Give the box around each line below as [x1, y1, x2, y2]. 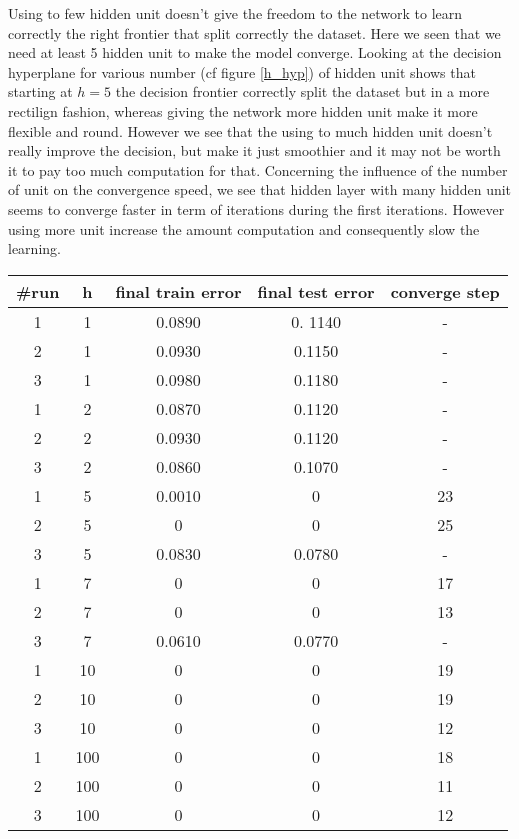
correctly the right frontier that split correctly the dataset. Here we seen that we [8, 22, 501, 43]
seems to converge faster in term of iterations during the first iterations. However [8, 198, 505, 219]
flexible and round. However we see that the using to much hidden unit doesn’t [8, 120, 493, 141]
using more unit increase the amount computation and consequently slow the [8, 218, 480, 239]
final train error [115, 279, 242, 303]
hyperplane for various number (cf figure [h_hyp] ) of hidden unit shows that [8, 61, 476, 82]
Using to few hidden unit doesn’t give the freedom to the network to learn [8, 3, 463, 23]
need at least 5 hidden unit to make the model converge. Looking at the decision [8, 42, 502, 63]
